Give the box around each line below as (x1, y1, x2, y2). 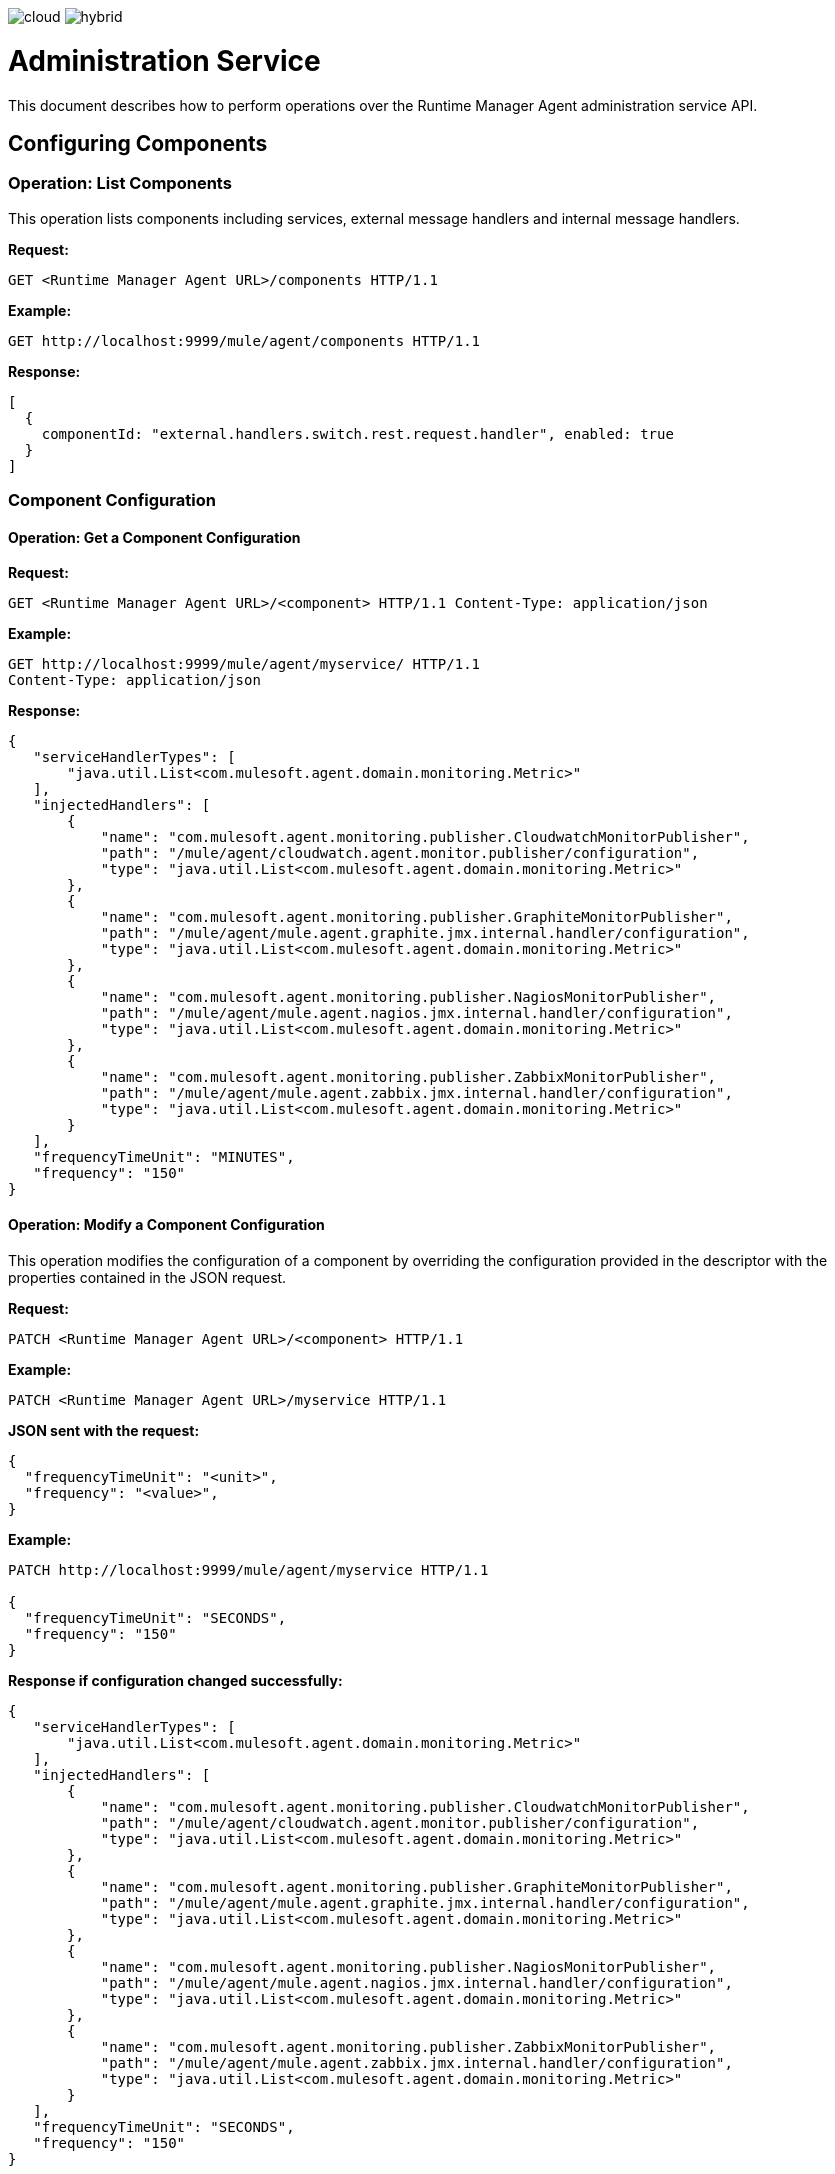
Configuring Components (8, 130, 268, 156)
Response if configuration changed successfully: (8, 1671, 343, 1689)
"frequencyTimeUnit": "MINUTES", (33, 1149, 295, 1166)
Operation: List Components (8, 173, 232, 194)
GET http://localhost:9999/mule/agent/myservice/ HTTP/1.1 (8, 656, 481, 673)
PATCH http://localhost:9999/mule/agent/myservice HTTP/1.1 (8, 1561, 489, 1578)
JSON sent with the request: (8, 1421, 200, 1439)
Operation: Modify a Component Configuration (8, 1215, 325, 1233)
